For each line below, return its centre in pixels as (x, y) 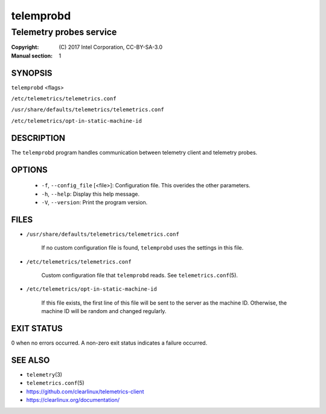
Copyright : (25, 47)
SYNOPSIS (32, 73)
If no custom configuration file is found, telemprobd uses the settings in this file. (142, 248)
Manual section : (32, 56)
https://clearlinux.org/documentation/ (73, 400)
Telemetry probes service (64, 32)
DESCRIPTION (38, 138)
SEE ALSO (30, 360)
